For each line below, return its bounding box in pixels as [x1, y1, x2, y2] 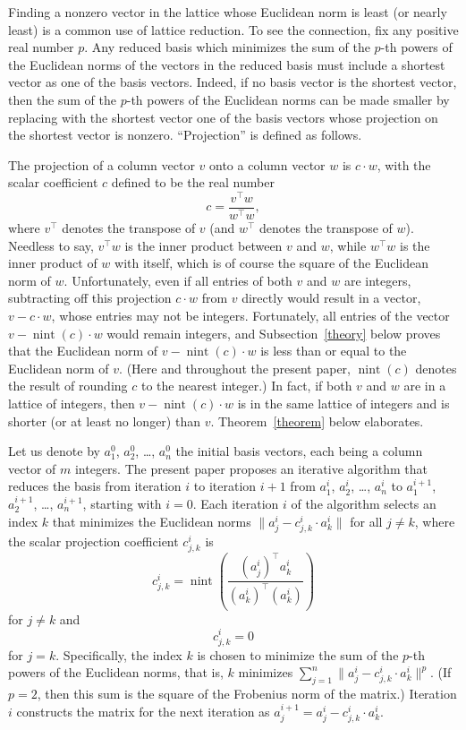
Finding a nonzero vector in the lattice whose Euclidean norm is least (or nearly [8, 3, 447, 21]
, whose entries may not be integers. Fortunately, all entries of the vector [51, 306, 450, 325]
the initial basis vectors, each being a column [175, 442, 423, 460]
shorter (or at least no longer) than [8, 411, 200, 430]
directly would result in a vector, [241, 288, 421, 307]
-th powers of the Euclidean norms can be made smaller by [126, 90, 450, 108]
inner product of [8, 253, 97, 272]
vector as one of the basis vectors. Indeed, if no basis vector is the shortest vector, [8, 73, 457, 91]
